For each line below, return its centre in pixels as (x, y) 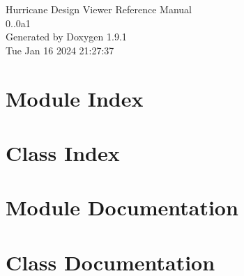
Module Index (75, 98)
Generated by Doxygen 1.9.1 (66, 37)
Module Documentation (122, 207)
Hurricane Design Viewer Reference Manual (99, 9)
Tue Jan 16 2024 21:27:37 (60, 50)
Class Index (63, 152)
